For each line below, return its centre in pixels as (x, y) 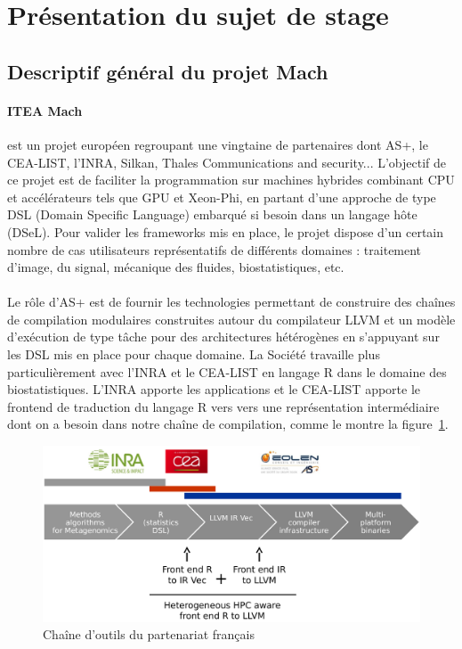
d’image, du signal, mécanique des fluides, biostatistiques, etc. (176, 267)
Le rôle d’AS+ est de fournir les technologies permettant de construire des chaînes (231, 302)
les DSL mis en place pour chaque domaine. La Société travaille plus (194, 354)
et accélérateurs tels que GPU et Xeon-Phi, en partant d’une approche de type (222, 197)
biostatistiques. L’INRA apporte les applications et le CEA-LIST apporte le (214, 389)
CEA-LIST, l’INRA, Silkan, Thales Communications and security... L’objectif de (227, 162)
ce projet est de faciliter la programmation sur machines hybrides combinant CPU (231, 180)
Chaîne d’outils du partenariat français (149, 634)
